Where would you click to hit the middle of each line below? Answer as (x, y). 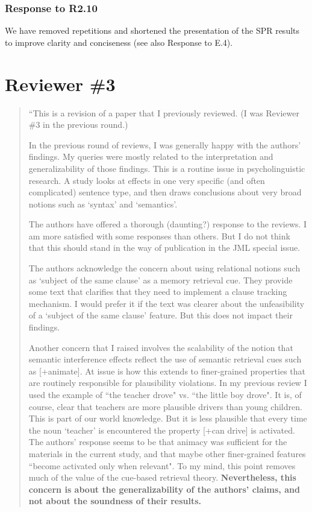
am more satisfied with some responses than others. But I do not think (159, 235)
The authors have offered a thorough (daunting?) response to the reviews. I (168, 224)
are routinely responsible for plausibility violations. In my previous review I (168, 383)
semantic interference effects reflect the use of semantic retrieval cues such (165, 359)
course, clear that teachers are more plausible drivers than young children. (165, 406)
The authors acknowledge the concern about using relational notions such (164, 268)
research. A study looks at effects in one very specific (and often (147, 180)
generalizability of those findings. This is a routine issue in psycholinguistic (167, 168)
